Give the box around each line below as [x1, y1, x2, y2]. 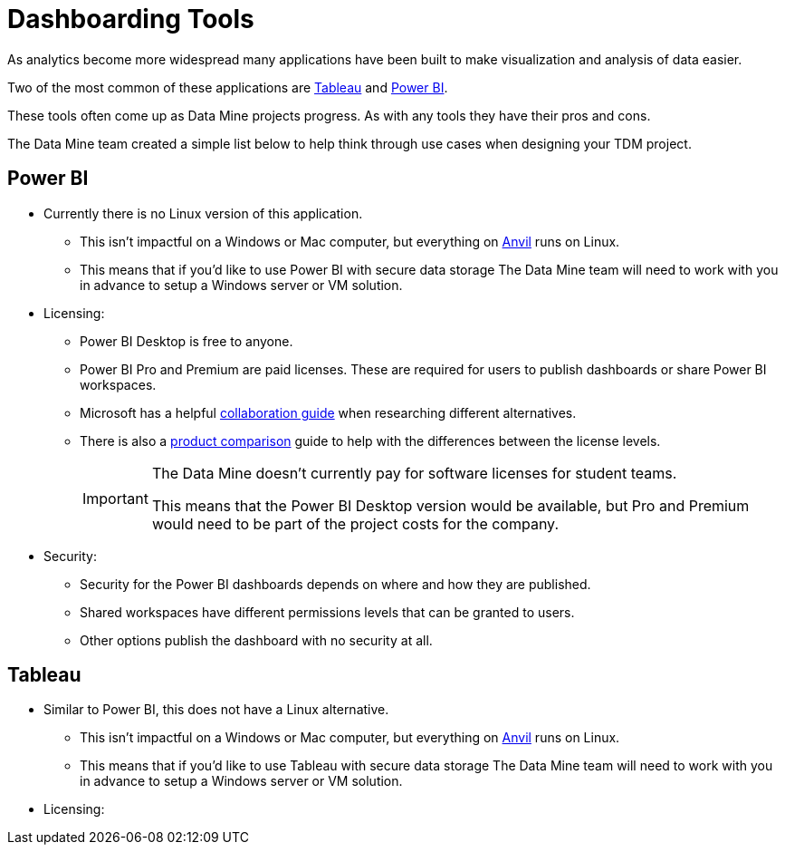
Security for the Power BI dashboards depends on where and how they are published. [80, 576, 591, 592]
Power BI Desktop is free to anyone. [80, 333, 293, 349]
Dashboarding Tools [7, 4, 254, 34]
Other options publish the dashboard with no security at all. [80, 632, 433, 648]
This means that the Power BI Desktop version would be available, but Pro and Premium [151, 496, 750, 515]
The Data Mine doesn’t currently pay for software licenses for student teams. [151, 463, 677, 482]
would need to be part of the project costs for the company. [151, 514, 560, 533]
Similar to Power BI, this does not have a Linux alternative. [43, 702, 389, 718]
